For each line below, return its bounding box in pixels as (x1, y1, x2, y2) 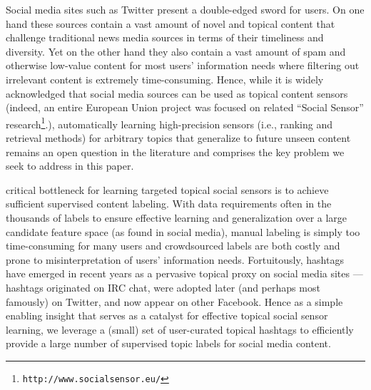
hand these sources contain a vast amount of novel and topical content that (6, 16, 335, 31)
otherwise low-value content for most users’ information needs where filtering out (6, 58, 360, 73)
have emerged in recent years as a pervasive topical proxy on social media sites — (6, 266, 363, 281)
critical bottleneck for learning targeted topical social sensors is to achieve (6, 182, 329, 197)
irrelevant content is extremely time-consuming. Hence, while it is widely (6, 71, 324, 86)
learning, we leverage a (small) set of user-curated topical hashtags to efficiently (6, 322, 354, 337)
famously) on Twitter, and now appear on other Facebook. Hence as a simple (6, 294, 343, 309)
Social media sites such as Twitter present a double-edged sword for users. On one (6, 2, 365, 16)
